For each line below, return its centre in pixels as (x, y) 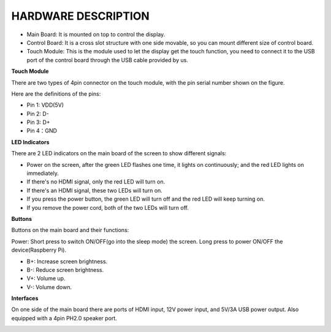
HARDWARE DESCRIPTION (80, 16)
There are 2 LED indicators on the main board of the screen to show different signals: (119, 153)
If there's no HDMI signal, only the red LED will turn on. (96, 182)
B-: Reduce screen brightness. (65, 269)
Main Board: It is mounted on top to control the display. (96, 34)
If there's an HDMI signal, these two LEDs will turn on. (94, 190)
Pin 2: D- (38, 114)
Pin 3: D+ (38, 122)
